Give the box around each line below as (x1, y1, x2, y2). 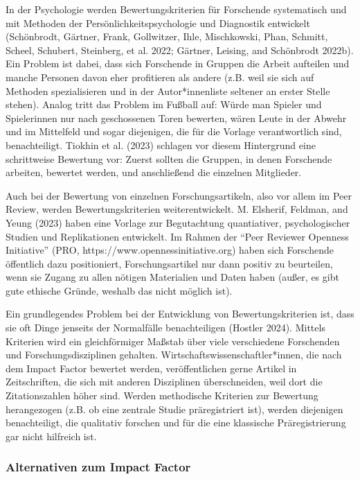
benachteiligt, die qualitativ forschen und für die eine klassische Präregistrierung (6, 415, 346, 430)
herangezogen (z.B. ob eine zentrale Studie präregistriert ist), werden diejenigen (6, 401, 343, 416)
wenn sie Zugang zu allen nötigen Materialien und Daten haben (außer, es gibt (6, 270, 339, 284)
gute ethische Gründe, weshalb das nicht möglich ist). (6, 283, 233, 297)
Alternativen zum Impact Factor (6, 458, 191, 476)
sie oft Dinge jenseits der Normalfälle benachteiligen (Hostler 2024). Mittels (6, 320, 325, 335)
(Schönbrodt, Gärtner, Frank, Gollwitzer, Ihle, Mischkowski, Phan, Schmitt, (6, 29, 328, 44)
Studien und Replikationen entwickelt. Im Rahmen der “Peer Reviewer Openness (6, 229, 349, 243)
